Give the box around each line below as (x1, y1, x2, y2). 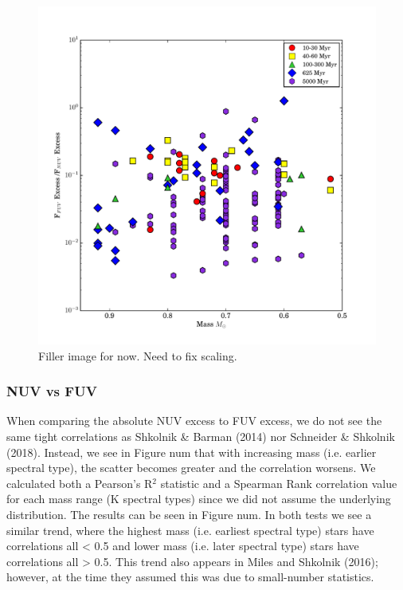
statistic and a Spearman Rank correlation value (160, 474, 397, 491)
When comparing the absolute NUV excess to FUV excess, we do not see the (6, 412, 382, 429)
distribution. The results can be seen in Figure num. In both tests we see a (6, 505, 372, 522)
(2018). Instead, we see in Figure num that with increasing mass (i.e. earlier (6, 443, 377, 460)
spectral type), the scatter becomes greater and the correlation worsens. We (6, 459, 376, 476)
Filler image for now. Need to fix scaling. (38, 347, 237, 364)
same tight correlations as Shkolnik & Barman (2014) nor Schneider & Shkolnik (6, 428, 395, 444)
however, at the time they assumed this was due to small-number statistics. (6, 568, 374, 585)
